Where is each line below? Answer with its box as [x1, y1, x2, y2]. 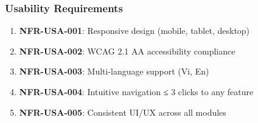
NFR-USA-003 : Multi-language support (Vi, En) [19, 65, 209, 78]
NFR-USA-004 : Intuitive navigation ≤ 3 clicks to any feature [19, 85, 254, 98]
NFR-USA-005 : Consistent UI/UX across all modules [19, 105, 226, 118]
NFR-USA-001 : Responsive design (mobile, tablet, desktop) [19, 24, 250, 37]
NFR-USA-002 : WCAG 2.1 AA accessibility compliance [19, 44, 235, 57]
